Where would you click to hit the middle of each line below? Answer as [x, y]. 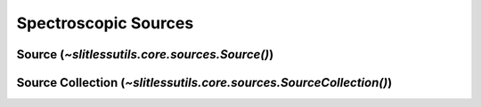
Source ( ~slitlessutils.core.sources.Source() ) [145, 54]
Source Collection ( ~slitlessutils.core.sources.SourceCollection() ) [204, 83]
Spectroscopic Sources [105, 23]
